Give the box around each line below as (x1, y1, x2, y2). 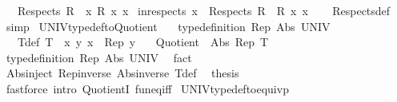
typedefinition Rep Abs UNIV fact (6, 49, 192, 65)
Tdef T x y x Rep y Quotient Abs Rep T (17, 33, 269, 50)
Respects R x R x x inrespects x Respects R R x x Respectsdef (17, 2, 391, 18)
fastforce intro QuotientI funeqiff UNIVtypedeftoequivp (6, 80, 289, 96)
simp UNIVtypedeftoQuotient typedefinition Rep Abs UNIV (6, 18, 331, 34)
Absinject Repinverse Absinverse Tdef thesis (6, 65, 239, 81)
